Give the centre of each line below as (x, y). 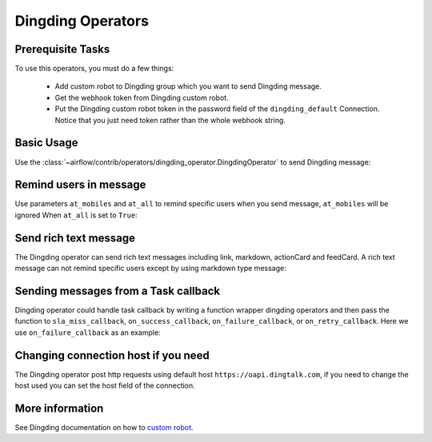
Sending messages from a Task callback (117, 291)
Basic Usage (46, 143)
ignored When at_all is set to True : (76, 215)
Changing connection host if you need (112, 355)
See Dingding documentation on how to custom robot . (104, 428)
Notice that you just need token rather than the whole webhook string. (170, 120)
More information (59, 408)
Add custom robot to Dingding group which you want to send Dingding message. (188, 86)
